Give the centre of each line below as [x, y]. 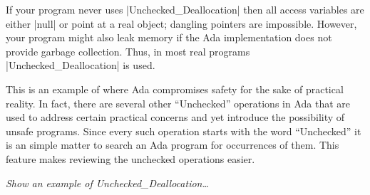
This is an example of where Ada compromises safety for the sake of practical [175, 89]
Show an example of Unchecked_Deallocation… [108, 183]
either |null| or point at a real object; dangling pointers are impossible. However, [181, 23]
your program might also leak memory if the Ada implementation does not [169, 37]
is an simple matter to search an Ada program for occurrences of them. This [173, 145]
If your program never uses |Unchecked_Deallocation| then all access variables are [185, 9]
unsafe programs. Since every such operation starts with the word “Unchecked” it [184, 131]
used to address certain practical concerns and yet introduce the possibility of [175, 117]
